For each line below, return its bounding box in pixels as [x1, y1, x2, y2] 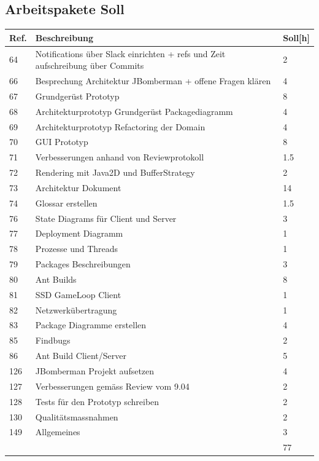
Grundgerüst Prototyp [35, 89, 120, 102]
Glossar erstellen [35, 196, 98, 209]
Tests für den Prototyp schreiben [35, 395, 159, 408]
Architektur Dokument [35, 181, 121, 194]
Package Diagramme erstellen [35, 318, 147, 331]
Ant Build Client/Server [35, 349, 126, 362]
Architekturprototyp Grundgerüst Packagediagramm [35, 104, 233, 117]
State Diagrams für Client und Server [35, 211, 177, 224]
